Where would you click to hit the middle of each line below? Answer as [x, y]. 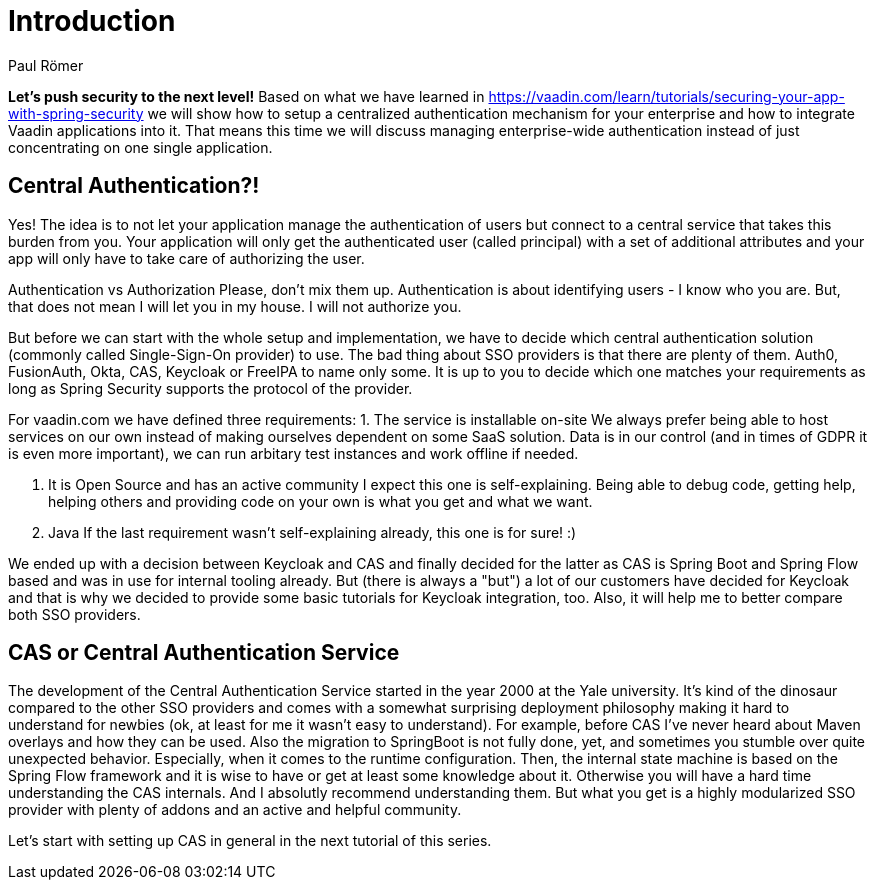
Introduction [92, 21]
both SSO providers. [74, 614]
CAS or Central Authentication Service [204, 653]
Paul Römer [46, 65]
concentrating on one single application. [140, 147]
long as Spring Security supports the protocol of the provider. [210, 388]
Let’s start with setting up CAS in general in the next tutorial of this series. [250, 841]
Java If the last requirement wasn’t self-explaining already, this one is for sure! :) [312, 532]
